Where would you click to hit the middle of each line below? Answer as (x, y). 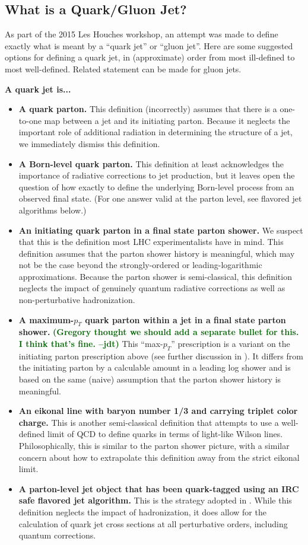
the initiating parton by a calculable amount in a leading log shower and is (155, 367)
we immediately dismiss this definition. (89, 143)
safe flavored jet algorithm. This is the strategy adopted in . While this (155, 500)
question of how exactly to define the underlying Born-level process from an (156, 187)
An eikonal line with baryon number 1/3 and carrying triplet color (158, 411)
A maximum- (46, 319)
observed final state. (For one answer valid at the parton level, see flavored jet (160, 198)
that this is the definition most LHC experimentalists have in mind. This (151, 242)
